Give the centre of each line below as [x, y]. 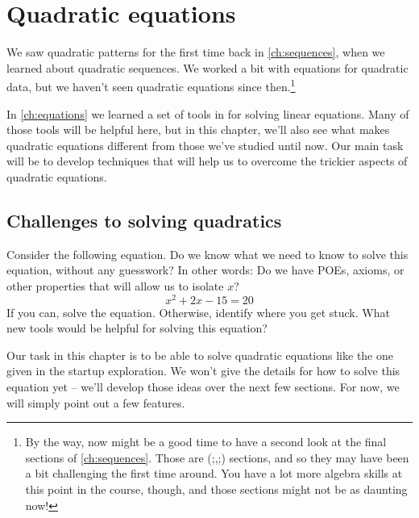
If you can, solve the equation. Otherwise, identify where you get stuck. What [198, 312]
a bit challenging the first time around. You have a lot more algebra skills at [214, 473]
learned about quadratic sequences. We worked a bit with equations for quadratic [207, 67]
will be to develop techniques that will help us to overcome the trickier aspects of [207, 161]
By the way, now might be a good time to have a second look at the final [206, 442]
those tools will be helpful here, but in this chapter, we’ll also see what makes [198, 129]
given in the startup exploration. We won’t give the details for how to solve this [203, 371]
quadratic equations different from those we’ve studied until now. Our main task [205, 145]
